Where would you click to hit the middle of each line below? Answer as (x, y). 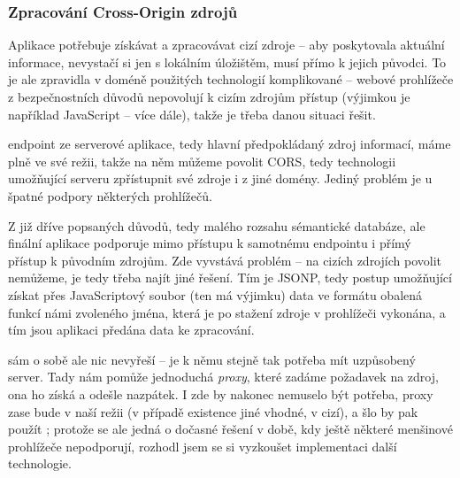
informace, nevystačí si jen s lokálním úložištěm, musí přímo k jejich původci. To (227, 62)
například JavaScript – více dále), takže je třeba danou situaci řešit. (192, 114)
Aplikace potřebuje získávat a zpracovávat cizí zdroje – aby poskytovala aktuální (226, 45)
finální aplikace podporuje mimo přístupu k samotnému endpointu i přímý (210, 243)
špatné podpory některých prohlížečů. (110, 195)
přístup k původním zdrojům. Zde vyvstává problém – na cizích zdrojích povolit (225, 260)
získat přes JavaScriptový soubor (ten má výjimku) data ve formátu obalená (215, 294)
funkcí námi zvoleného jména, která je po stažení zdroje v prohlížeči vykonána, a (227, 312)
